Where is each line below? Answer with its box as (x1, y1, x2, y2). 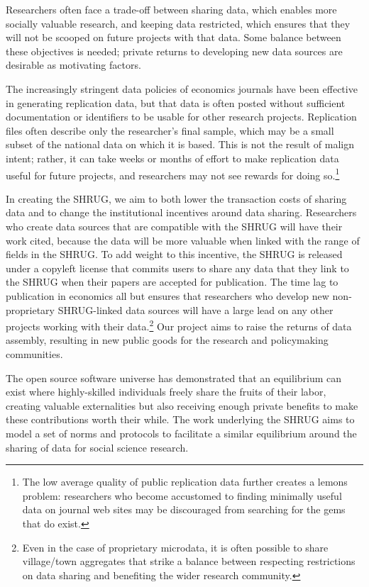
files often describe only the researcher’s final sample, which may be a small (6, 123, 334, 138)
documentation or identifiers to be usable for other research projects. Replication (6, 109, 357, 124)
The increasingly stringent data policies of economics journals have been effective (6, 81, 358, 96)
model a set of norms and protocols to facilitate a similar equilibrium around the (6, 425, 357, 440)
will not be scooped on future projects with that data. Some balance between (6, 30, 341, 45)
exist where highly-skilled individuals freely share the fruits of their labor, (6, 384, 326, 399)
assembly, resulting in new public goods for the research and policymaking (6, 332, 329, 347)
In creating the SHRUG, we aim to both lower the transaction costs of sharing (6, 191, 347, 206)
